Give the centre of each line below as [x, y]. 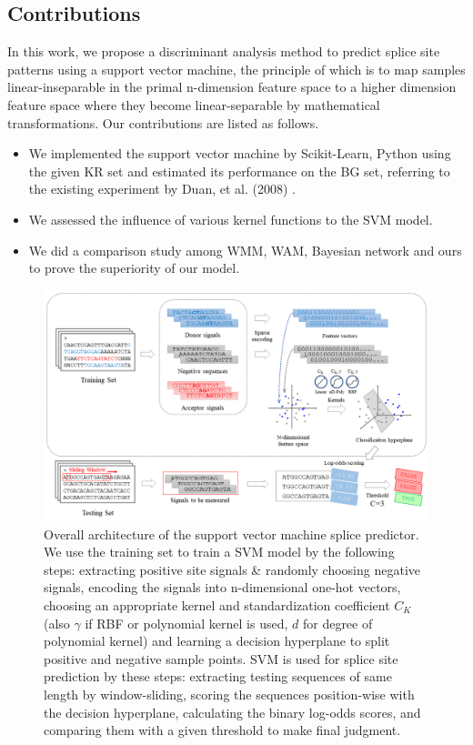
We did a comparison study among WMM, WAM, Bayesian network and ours [245, 250]
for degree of [337, 623]
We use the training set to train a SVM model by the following [219, 552]
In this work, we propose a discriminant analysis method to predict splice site [224, 51]
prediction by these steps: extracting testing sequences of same [218, 676]
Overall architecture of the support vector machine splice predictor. [231, 534]
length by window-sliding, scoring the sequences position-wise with [229, 694]
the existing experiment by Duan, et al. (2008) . [162, 189]
